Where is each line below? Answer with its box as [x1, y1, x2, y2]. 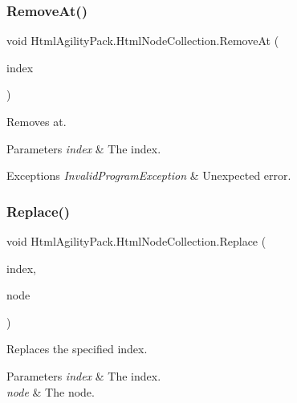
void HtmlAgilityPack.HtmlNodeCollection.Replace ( [6, 233, 266, 249]
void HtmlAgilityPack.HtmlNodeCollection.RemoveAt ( [6, 32, 279, 49]
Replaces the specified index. [6, 340, 148, 357]
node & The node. [6, 383, 95, 400]
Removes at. [6, 113, 67, 129]
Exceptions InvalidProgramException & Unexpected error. [6, 167, 291, 184]
